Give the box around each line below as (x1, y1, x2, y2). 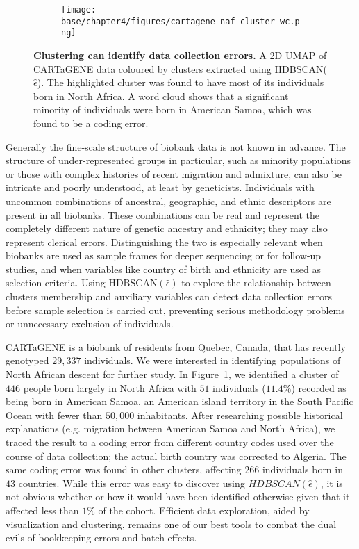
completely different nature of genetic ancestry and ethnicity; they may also (6, 221, 328, 236)
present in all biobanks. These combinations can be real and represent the (6, 207, 320, 222)
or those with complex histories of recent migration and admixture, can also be (6, 166, 342, 181)
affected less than (6, 502, 79, 517)
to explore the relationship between (181, 275, 331, 290)
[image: (61, 5, 97, 15)
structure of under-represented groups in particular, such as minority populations (6, 153, 351, 167)
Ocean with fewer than (6, 407, 103, 422)
